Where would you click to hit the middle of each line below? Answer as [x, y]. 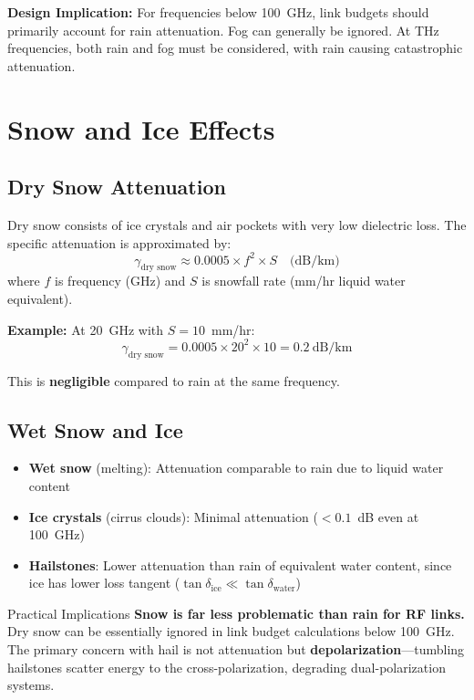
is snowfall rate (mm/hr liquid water [304, 281]
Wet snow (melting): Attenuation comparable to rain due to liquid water [236, 468]
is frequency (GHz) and [120, 281]
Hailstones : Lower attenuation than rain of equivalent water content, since [240, 564]
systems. [31, 685]
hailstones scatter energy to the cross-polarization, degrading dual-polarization [227, 667]
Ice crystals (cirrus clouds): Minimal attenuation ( [173, 516]
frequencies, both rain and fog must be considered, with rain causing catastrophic [235, 48]
